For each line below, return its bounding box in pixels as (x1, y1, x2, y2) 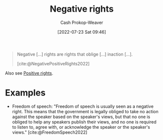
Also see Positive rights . (5, 70, 54, 76)
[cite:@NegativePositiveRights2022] (17, 60, 90, 66)
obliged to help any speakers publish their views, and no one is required (12, 119, 157, 125)
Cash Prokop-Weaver (60, 20, 104, 25)
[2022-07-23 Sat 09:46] (57, 29, 106, 35)
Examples (5, 87, 46, 99)
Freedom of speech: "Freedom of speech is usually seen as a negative (12, 103, 154, 109)
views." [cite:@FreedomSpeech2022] (12, 129, 88, 135)
